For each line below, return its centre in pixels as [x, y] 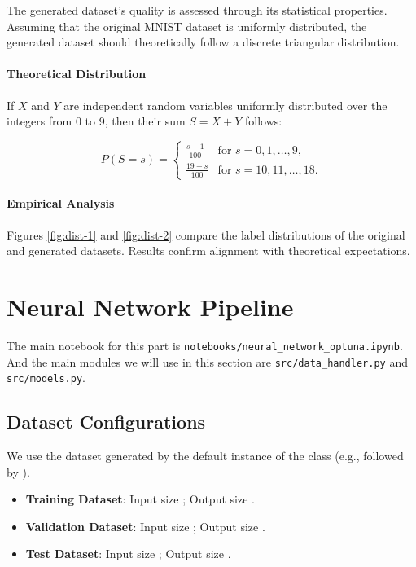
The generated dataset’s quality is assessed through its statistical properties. [197, 10]
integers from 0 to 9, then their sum [96, 121]
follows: [264, 121]
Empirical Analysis [61, 203]
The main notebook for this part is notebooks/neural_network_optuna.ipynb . [205, 345]
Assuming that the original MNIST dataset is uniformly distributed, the [187, 26]
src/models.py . [46, 378]
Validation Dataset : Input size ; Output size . [145, 526]
